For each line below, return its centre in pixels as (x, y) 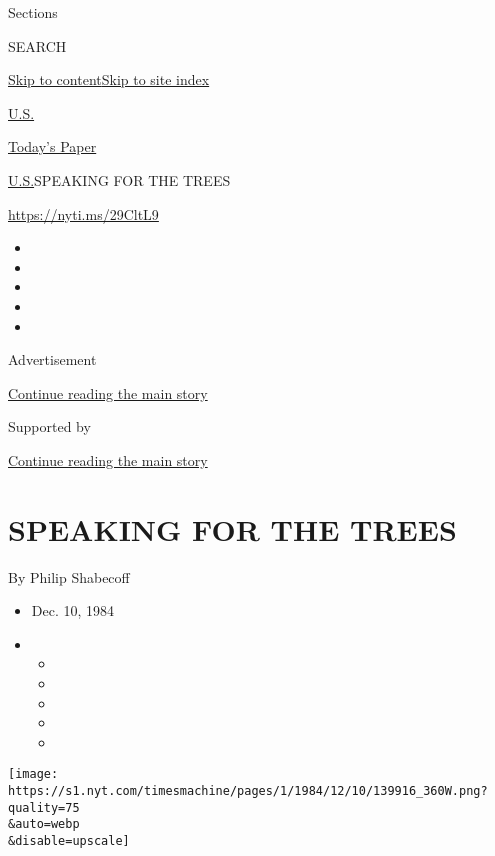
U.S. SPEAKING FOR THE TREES (119, 179)
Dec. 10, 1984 (73, 610)
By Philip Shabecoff (69, 576)
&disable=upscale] (69, 841)
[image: (33, 774)
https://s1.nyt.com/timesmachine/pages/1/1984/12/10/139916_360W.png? (248, 791)
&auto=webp (44, 824)
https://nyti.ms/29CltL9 (83, 213)
